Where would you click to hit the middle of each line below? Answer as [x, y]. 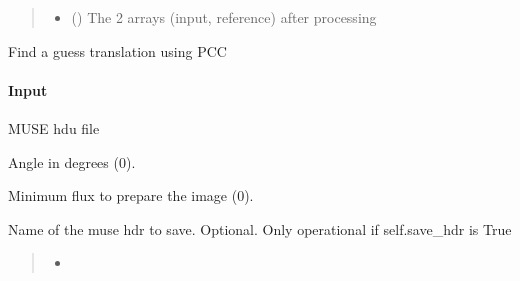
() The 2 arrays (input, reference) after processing [224, 17]
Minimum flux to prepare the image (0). [131, 195]
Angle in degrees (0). [72, 161]
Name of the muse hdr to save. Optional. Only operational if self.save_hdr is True [260, 228]
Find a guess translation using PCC [117, 50]
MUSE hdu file [54, 127]
